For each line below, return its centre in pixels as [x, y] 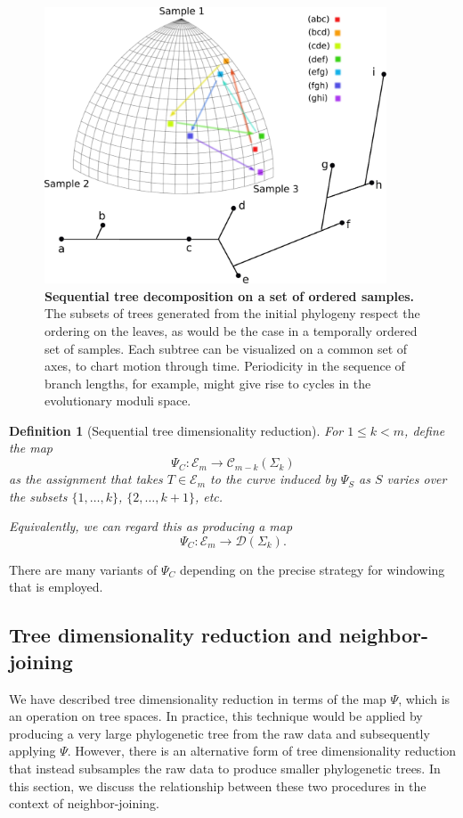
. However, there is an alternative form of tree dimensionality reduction [262, 751]
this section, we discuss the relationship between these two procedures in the [218, 785]
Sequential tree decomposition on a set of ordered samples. [230, 295]
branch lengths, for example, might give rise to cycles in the [208, 383]
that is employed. [56, 587]
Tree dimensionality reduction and [171, 635]
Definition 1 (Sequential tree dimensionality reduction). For [176, 430]
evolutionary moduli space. [118, 401]
